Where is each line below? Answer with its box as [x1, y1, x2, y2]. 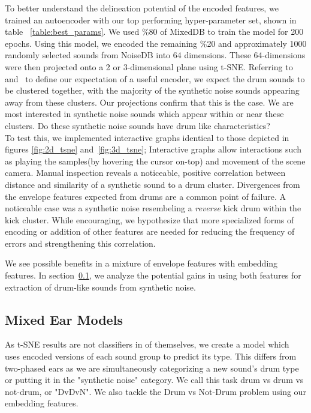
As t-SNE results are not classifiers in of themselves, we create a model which [5, 338, 289, 351]
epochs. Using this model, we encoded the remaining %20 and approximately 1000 [5, 37, 307, 49]
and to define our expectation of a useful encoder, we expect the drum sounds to [5, 72, 305, 85]
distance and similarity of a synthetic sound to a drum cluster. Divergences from [5, 178, 300, 190]
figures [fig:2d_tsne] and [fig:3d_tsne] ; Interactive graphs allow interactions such [5, 143, 301, 155]
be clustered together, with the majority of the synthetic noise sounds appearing [5, 84, 300, 97]
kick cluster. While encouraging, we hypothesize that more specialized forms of [5, 213, 294, 226]
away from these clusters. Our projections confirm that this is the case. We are [5, 95, 294, 108]
